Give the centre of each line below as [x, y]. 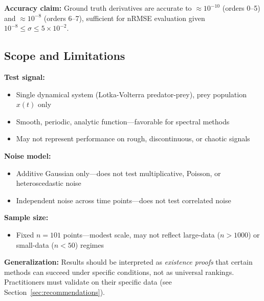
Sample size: [26, 217]
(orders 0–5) [241, 8]
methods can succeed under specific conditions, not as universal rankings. [119, 272]
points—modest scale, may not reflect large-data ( [141, 234]
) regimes [89, 244]
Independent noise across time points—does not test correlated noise [124, 200]
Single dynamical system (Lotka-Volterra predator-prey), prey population [131, 94]
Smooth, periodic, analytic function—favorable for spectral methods [123, 121]
